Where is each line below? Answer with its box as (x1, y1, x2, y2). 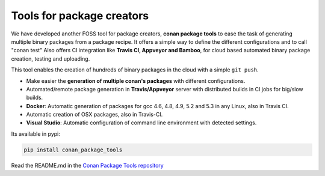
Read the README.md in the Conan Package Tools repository (11, 162, 164, 169)
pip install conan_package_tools (23, 146, 123, 153)
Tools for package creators (11, 9, 149, 22)
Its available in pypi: (11, 130, 60, 138)
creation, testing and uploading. (11, 55, 90, 62)
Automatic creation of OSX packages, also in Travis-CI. (26, 111, 163, 118)
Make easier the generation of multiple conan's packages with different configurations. (26, 77, 246, 84)
